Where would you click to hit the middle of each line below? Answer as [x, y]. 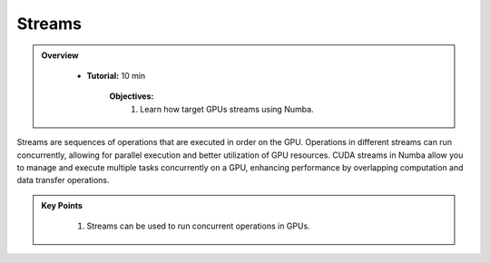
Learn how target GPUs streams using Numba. [227, 109]
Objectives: [132, 96]
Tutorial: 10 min [116, 75]
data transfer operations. [63, 180]
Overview [60, 55]
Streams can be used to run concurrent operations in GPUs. [198, 226]
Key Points [62, 205]
